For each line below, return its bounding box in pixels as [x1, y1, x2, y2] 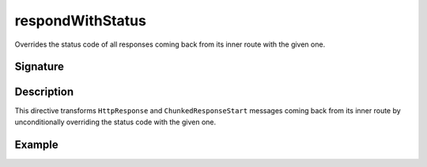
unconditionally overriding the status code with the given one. [14, 117, 217, 127]
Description [14, 85, 74, 99]
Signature [14, 60, 65, 74]
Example [14, 138, 59, 151]
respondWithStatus [14, 12, 146, 29]
